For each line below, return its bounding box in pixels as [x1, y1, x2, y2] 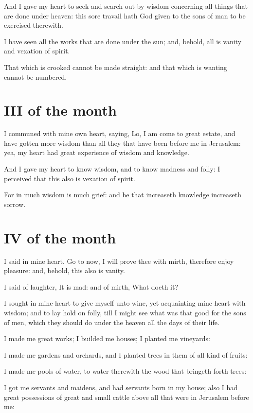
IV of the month [4, 227, 116, 247]
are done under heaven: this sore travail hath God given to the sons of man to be [4, 10, 246, 20]
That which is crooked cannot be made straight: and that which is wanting [4, 62, 227, 72]
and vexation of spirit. [4, 46, 70, 56]
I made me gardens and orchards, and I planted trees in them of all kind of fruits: [4, 349, 248, 360]
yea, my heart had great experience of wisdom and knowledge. [4, 147, 189, 157]
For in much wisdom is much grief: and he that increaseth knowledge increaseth [4, 189, 241, 200]
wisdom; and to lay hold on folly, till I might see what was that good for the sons [4, 307, 246, 317]
